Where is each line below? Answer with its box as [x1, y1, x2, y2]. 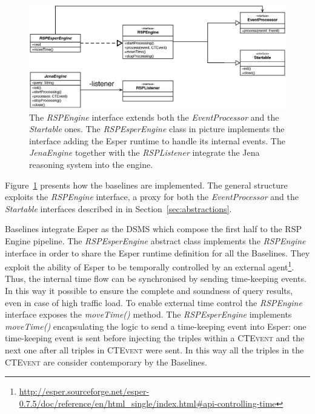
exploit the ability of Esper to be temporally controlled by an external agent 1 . [5, 259, 294, 273]
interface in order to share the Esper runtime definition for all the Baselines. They [5, 246, 310, 259]
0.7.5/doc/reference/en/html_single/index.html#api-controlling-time [19, 396, 276, 409]
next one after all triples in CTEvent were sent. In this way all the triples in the [5, 343, 304, 356]
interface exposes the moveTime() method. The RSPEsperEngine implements [5, 308, 292, 321]
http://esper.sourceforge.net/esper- [19, 385, 150, 398]
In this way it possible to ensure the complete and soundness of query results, [5, 284, 293, 296]
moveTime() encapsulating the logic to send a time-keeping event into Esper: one [5, 319, 307, 332]
